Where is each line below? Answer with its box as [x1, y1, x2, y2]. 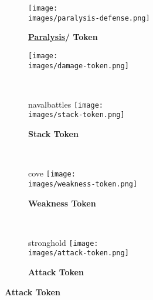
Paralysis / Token [28, 31, 98, 43]
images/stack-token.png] [28, 111, 125, 119]
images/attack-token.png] [28, 249, 129, 258]
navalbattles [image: [28, 98, 103, 110]
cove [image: [28, 167, 76, 179]
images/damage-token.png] [28, 61, 129, 70]
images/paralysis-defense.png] [28, 14, 150, 22]
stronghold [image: [28, 236, 98, 248]
